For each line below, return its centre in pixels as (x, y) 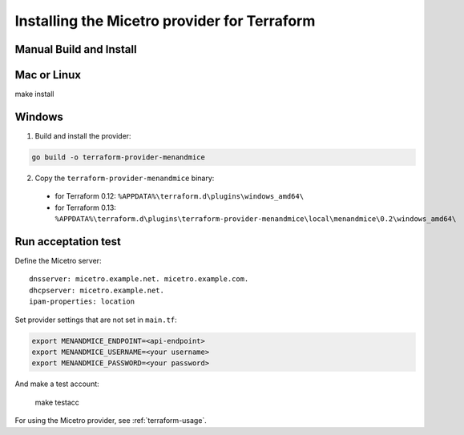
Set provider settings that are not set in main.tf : (96, 320)
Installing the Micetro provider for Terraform (165, 21)
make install (34, 94)
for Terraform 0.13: (85, 207)
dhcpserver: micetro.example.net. (97, 290)
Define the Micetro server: (58, 261)
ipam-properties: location (82, 302)
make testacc (57, 402)
